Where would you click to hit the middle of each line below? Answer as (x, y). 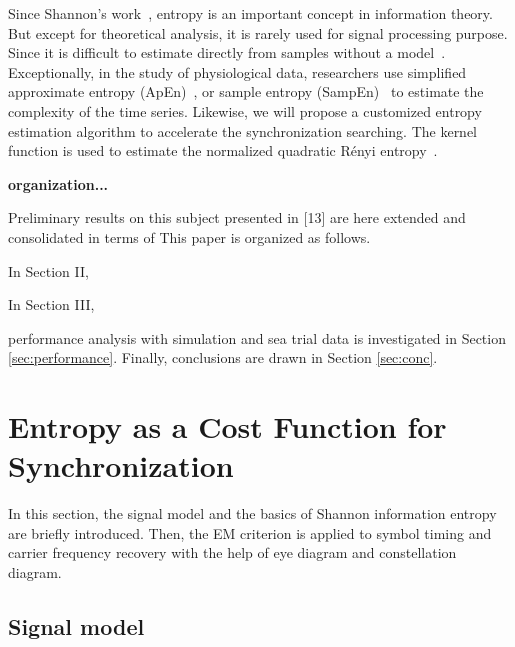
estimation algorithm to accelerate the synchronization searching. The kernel (243, 130)
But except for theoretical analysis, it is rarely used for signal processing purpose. (258, 32)
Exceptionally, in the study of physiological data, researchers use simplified (237, 71)
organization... (58, 183)
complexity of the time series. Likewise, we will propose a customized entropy (245, 110)
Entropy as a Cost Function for (227, 426)
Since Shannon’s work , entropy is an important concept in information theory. (250, 13)
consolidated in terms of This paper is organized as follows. (189, 236)
